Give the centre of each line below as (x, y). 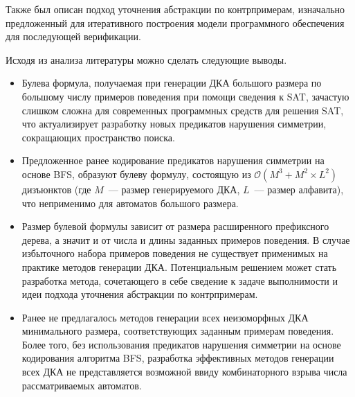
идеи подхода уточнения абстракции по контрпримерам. (140, 294)
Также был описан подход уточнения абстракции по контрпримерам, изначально (175, 9)
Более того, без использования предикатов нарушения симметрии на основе (181, 344)
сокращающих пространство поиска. (98, 137)
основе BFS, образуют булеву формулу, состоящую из (136, 174)
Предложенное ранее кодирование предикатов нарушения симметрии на (173, 160)
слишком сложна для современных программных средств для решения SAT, (183, 110)
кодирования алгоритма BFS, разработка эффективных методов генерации (178, 358)
